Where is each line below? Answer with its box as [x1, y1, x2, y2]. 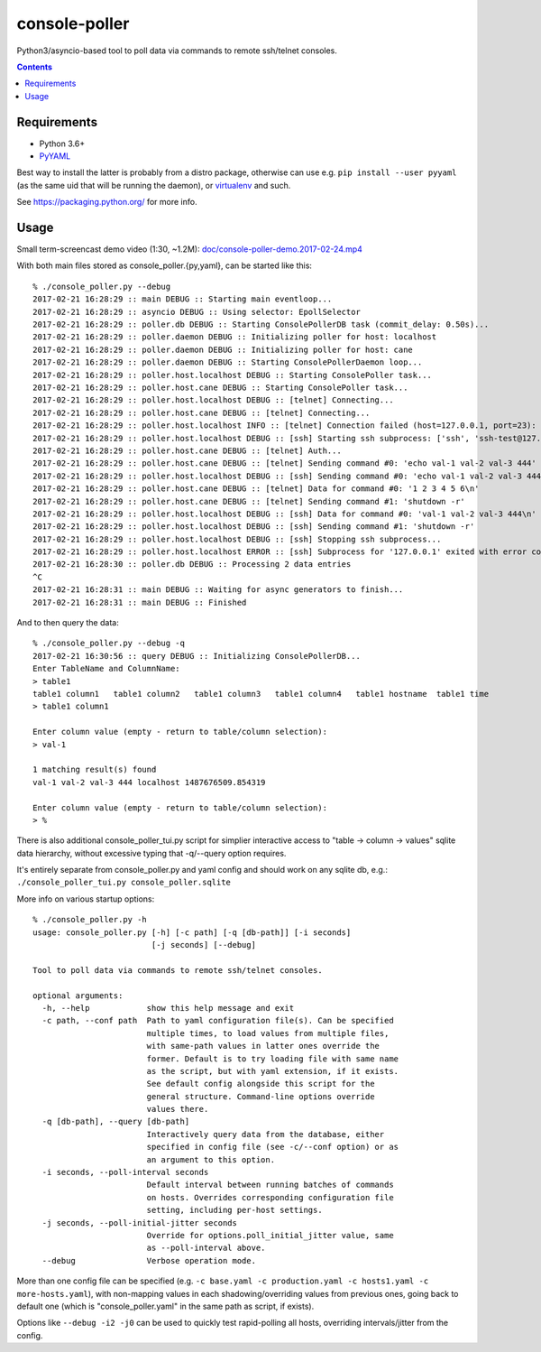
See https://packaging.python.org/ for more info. [16, 197, 197, 208]
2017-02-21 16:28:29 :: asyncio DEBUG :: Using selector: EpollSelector [32, 307, 361, 317]
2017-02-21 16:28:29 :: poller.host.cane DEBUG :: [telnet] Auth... [32, 445, 342, 456]
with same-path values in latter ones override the [146, 1041, 381, 1051]
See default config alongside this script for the [146, 1079, 375, 1089]
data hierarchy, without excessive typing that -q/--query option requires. [16, 847, 287, 858]
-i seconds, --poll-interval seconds [41, 1167, 209, 1178]
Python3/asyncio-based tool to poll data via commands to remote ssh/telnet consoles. [16, 45, 338, 56]
